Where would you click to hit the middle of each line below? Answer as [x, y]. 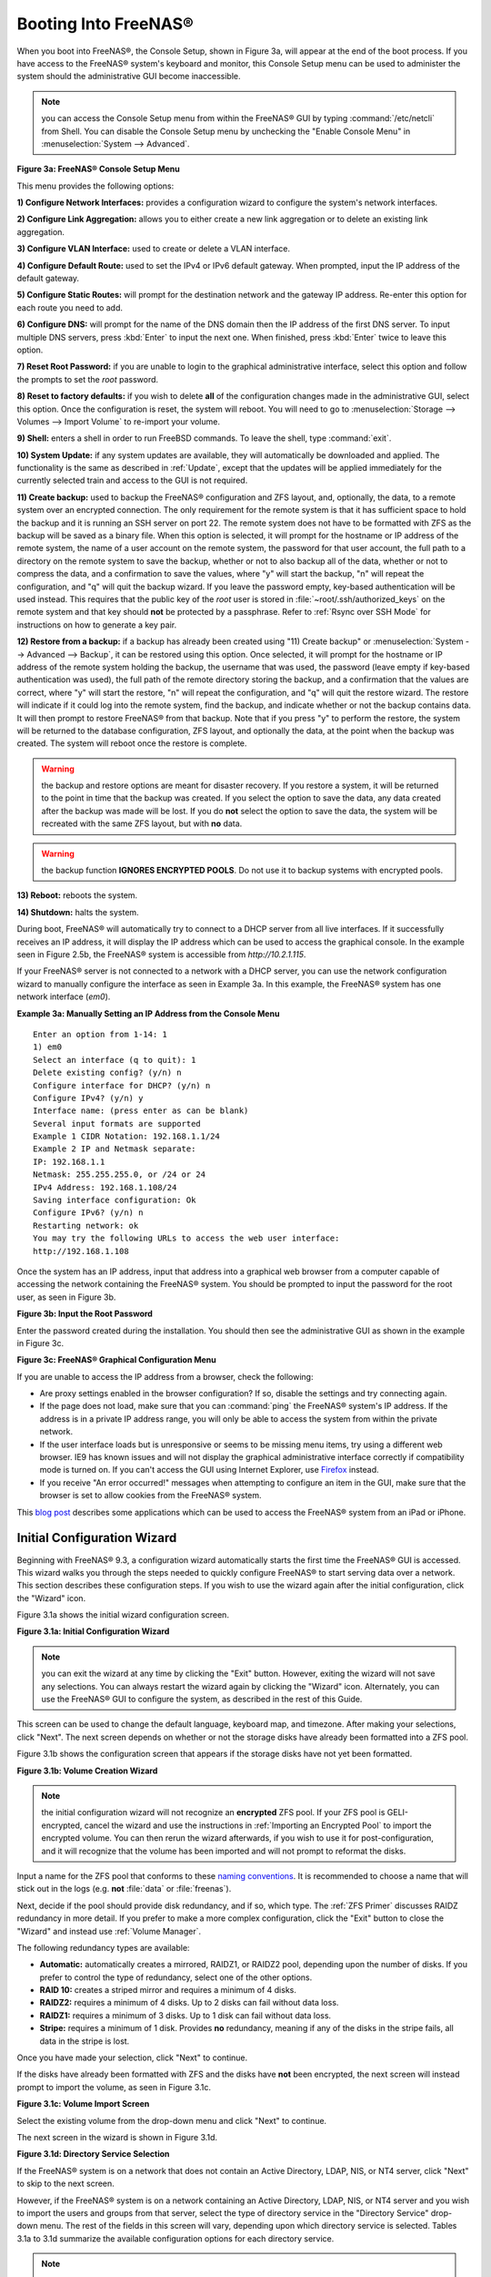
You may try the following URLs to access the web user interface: [186, 1238]
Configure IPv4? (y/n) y [88, 1098]
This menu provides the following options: [95, 186]
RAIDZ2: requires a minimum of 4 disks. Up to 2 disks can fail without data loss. [189, 2003]
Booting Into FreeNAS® [105, 24]
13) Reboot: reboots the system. [77, 895]
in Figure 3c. [40, 1343]
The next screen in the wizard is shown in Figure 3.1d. [117, 2137]
